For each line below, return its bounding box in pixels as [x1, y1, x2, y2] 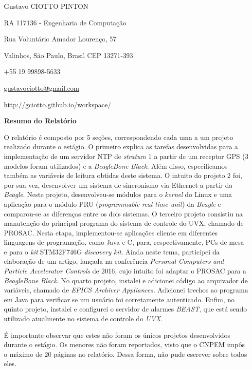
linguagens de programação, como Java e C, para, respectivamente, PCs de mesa [4, 237, 244, 247]
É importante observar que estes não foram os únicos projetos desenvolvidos [4, 330, 230, 340]
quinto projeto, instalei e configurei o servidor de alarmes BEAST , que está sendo [4, 304, 247, 314]
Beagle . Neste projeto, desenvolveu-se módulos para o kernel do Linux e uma [4, 189, 232, 199]
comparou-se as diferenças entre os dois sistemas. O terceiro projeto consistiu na [4, 208, 243, 218]
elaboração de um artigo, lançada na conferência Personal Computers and [4, 256, 224, 266]
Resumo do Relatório [4, 116, 77, 126]
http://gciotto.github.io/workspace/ [4, 99, 111, 109]
